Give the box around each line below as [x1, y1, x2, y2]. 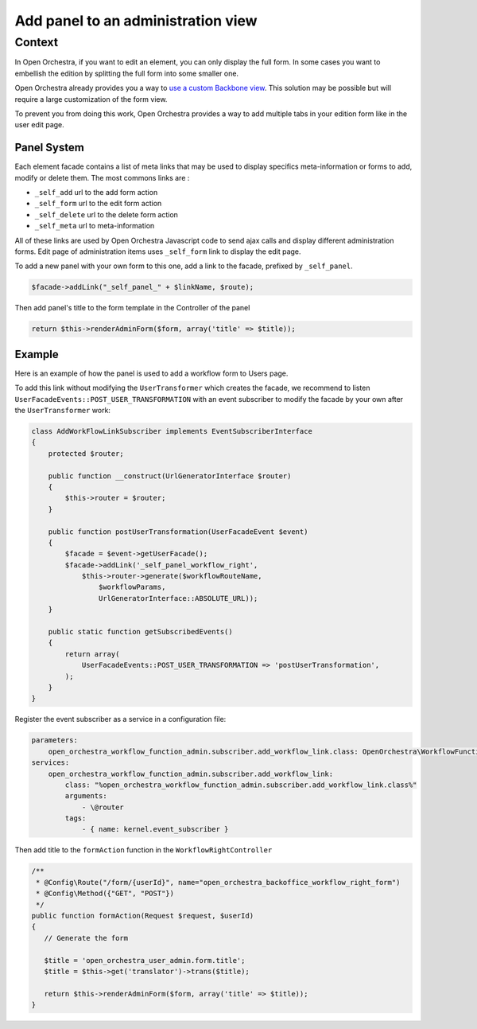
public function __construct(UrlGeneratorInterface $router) [48, 471, 292, 481]
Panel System [14, 141, 85, 154]
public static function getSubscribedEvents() [48, 627, 234, 637]
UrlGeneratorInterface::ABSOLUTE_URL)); [98, 594, 258, 602]
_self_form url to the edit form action [34, 199, 162, 209]
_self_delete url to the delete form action [34, 209, 179, 219]
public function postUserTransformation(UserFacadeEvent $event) [48, 527, 308, 536]
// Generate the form [44, 934, 129, 942]
